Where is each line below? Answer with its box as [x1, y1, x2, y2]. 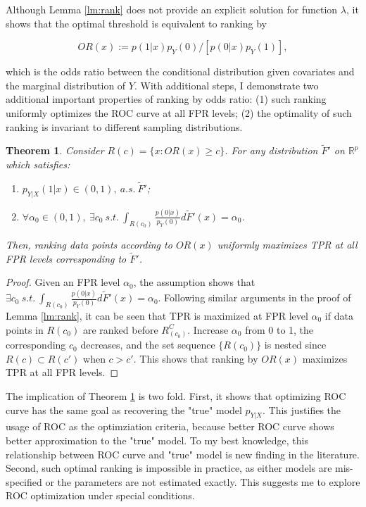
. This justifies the [262, 402, 341, 417]
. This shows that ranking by [133, 351, 258, 365]
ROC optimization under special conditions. [6, 488, 195, 503]
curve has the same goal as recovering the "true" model [6, 402, 242, 417]
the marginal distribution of [6, 77, 126, 92]
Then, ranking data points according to [6, 237, 172, 251]
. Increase [187, 322, 229, 337]
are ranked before [82, 322, 158, 337]
